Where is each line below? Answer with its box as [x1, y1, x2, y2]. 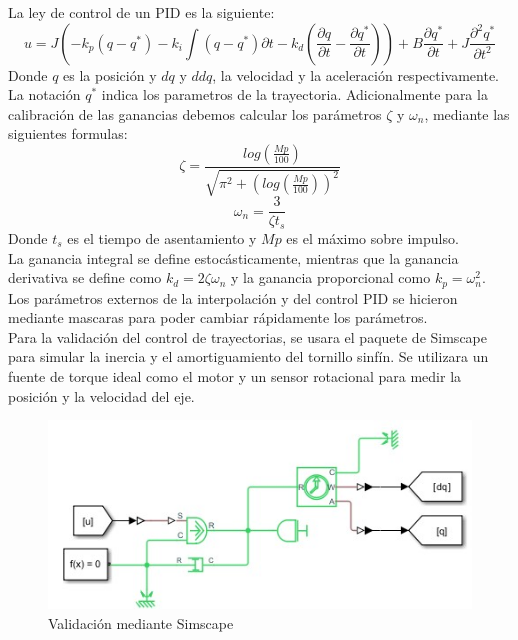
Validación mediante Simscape [48, 612, 234, 633]
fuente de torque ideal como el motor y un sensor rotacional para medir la [8, 365, 462, 386]
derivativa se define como [8, 267, 162, 288]
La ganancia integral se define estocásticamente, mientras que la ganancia [8, 247, 459, 268]
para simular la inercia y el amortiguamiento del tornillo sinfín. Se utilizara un [8, 346, 489, 367]
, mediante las [424, 103, 510, 124]
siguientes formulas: [8, 123, 128, 144]
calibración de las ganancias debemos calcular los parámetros [8, 103, 382, 124]
